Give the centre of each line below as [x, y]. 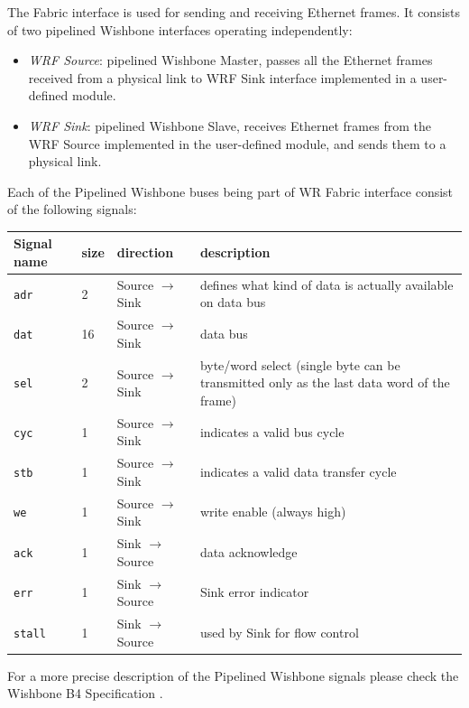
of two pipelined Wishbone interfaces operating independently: [180, 29]
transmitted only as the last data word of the [325, 382]
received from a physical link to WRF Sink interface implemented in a [222, 77]
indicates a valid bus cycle [272, 431]
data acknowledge [248, 551]
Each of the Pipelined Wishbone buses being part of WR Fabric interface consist [230, 191]
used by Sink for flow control [279, 632]
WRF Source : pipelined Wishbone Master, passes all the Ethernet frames [230, 60]
